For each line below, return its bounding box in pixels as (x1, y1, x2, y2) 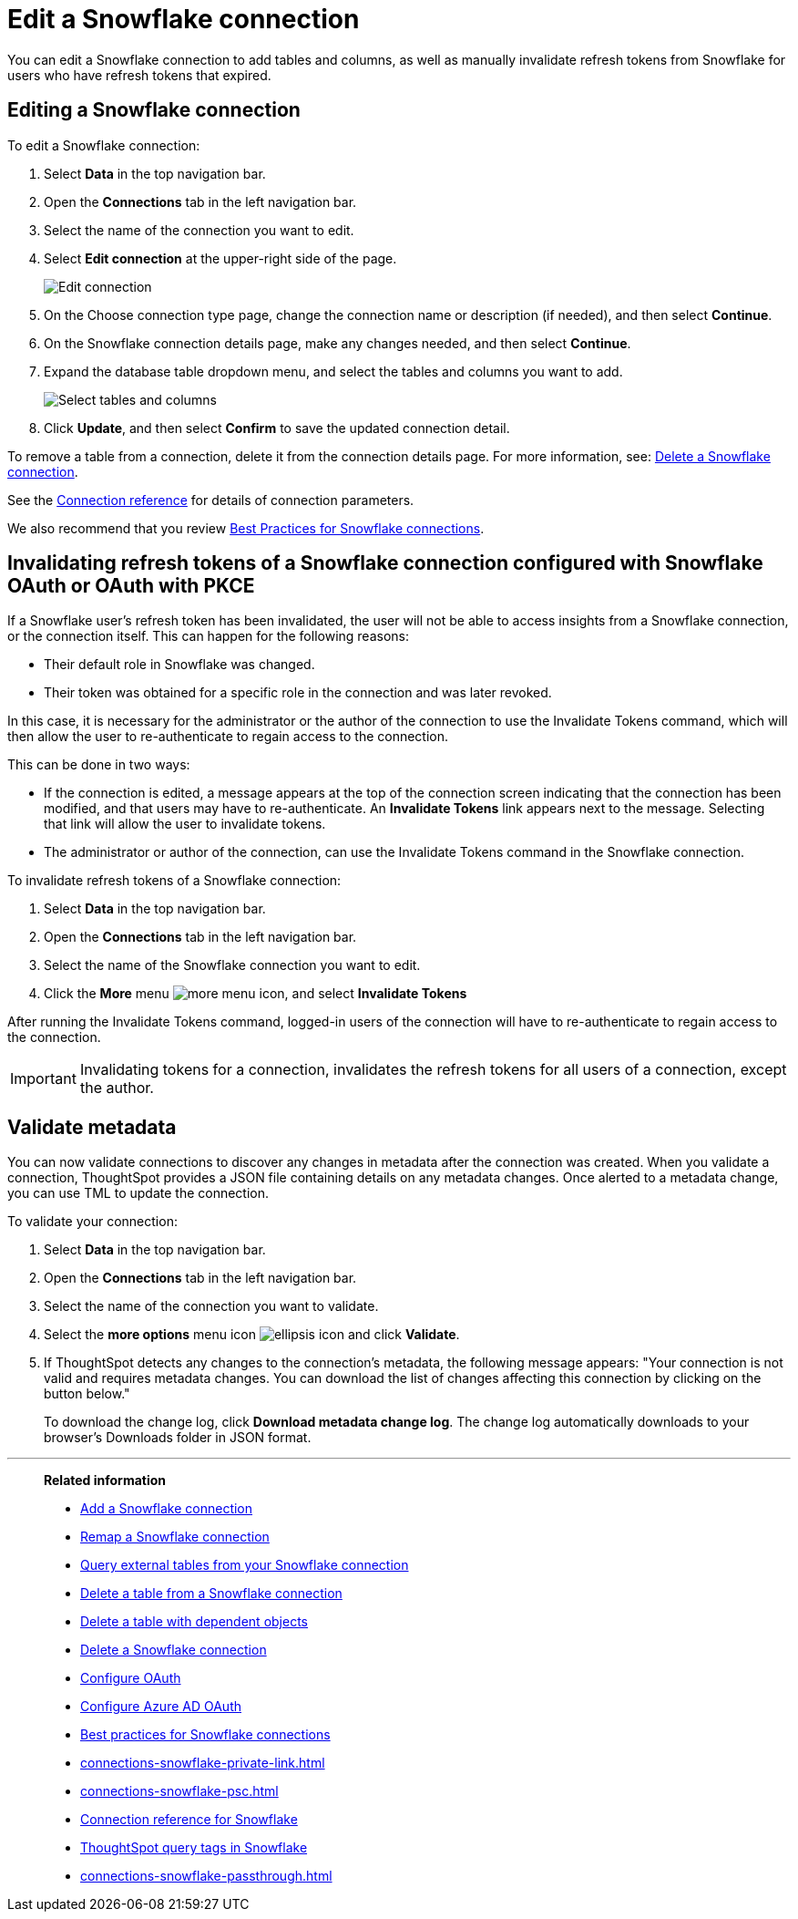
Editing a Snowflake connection (7, 98, 301, 122)
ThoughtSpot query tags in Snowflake (80, 1840, 308, 1856)
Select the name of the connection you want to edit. (44, 222, 354, 238)
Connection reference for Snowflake (80, 1811, 298, 1828)
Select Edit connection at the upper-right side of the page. (44, 250, 397, 266)
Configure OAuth (80, 1670, 181, 1687)
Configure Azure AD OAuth (80, 1698, 241, 1715)
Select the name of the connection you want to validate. (44, 1298, 379, 1315)
